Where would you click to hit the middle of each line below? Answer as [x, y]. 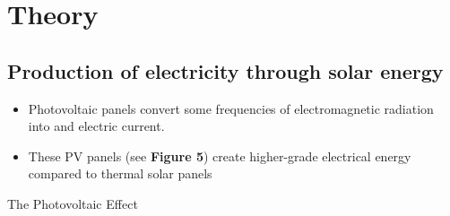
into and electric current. [96, 126]
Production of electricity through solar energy [225, 70]
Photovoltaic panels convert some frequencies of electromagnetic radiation [231, 108]
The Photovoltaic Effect [73, 203]
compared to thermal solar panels [120, 173]
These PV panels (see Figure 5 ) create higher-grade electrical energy [220, 156]
